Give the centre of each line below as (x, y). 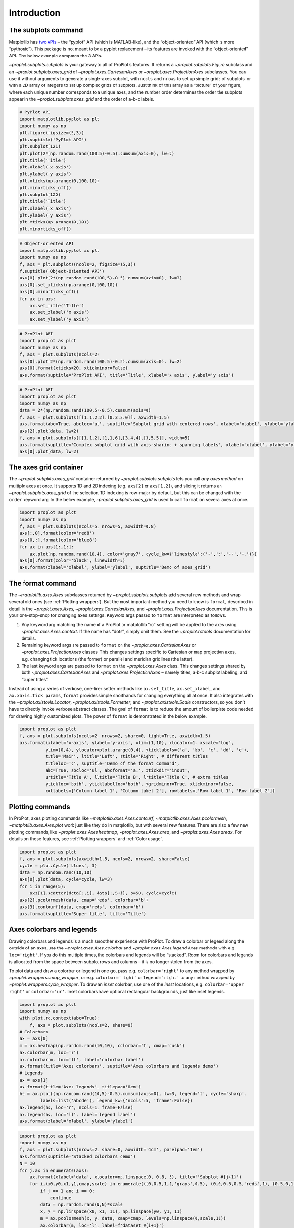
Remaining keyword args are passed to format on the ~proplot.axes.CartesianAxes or (109, 645)
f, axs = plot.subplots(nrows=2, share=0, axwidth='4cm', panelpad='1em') (111, 1150)
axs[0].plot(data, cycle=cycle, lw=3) (66, 879)
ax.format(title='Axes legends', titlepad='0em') (80, 1087)
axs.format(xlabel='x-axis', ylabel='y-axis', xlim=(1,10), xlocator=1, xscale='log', (127, 743)
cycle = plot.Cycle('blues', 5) (58, 865)
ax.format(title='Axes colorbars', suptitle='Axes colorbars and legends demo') (119, 1066)
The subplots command (46, 30)
